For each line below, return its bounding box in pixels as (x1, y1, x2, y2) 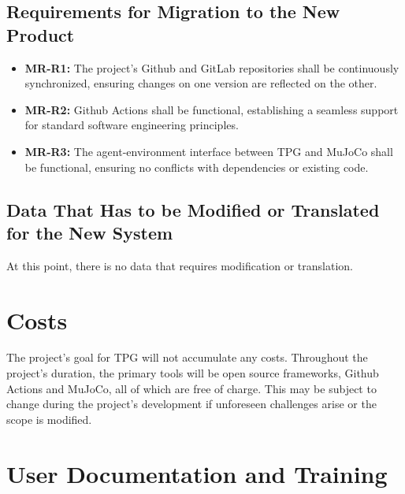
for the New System (6, 220, 173, 244)
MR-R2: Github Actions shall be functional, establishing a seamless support (24, 101, 399, 117)
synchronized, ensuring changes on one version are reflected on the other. (24, 75, 377, 91)
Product (6, 22, 75, 46)
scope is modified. (6, 410, 92, 427)
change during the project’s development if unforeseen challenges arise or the (6, 396, 377, 412)
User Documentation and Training (6, 457, 388, 489)
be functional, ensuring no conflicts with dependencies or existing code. (24, 158, 369, 175)
